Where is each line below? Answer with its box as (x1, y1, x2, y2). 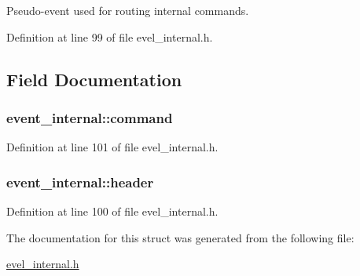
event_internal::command (6, 107, 173, 127)
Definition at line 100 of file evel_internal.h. (6, 203, 219, 219)
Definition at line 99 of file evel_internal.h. (6, 28, 213, 45)
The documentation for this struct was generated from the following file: (6, 229, 354, 245)
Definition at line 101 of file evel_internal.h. (6, 139, 219, 155)
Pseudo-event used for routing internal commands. (6, 2, 249, 18)
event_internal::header (6, 172, 154, 191)
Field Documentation (6, 67, 182, 91)
